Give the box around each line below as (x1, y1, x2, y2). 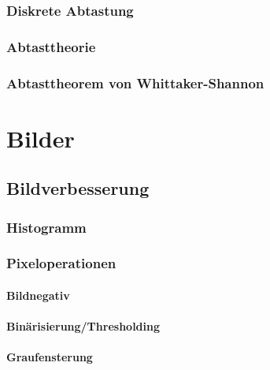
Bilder (6, 121, 75, 154)
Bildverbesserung (6, 176, 150, 200)
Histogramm (6, 217, 87, 237)
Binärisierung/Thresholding (6, 318, 161, 334)
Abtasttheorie (6, 36, 96, 56)
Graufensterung (6, 349, 93, 365)
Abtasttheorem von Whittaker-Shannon (6, 73, 264, 92)
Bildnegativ (6, 286, 70, 303)
